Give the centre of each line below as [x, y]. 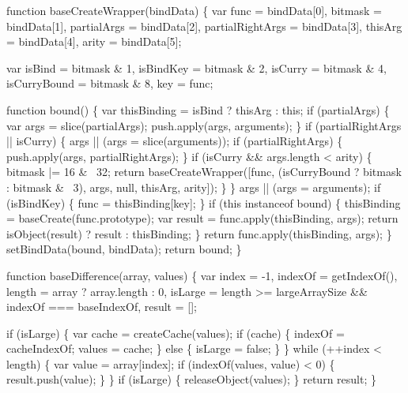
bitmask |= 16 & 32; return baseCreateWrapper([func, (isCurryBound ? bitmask [204, 172]
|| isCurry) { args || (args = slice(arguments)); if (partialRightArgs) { [175, 141]
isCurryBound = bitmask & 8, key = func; [110, 83]
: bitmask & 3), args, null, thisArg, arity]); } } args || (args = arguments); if [194, 187]
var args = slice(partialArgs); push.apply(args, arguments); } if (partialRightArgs [204, 125]
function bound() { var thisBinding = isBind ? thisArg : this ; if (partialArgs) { [198, 109]
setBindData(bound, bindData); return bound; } [124, 249]
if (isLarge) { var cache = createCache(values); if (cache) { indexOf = [176, 333]
